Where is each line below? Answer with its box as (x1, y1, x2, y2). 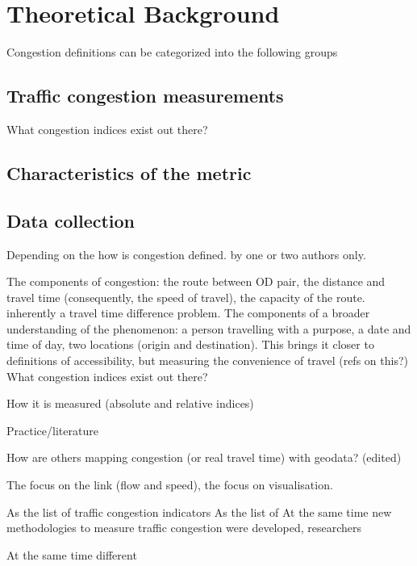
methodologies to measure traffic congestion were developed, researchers (6, 519, 361, 536)
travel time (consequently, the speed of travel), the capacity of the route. (6, 288, 365, 305)
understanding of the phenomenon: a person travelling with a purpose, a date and (6, 320, 411, 337)
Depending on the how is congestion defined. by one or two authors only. (6, 245, 366, 262)
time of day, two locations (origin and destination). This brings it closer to (6, 336, 374, 353)
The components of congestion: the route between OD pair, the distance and (6, 273, 386, 290)
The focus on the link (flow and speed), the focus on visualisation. (6, 476, 333, 493)
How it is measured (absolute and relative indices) (6, 395, 254, 412)
